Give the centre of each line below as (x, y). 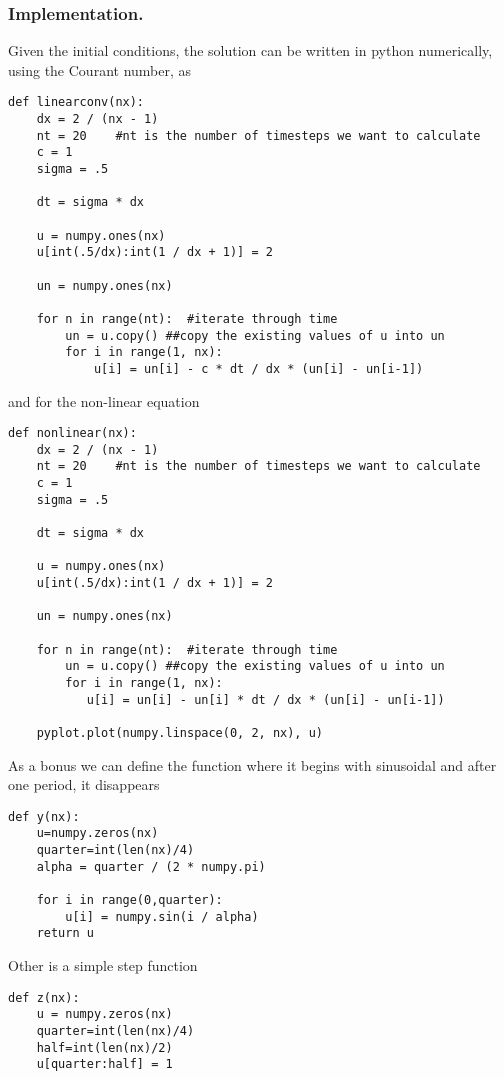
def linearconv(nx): (76, 102)
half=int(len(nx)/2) (104, 1047)
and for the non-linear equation (104, 400)
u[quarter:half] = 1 (104, 1064)
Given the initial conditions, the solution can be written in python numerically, (250, 50)
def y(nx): (44, 816)
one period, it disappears (84, 784)
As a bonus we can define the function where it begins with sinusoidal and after (252, 764)
